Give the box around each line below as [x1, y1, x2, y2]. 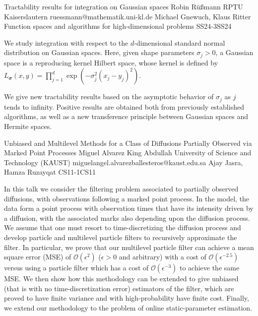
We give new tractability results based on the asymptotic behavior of [4, 91, 214, 102]
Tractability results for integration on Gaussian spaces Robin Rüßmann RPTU [4, 1, 243, 11]
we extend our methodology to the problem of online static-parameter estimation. [4, 302, 253, 313]
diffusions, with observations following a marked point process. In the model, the [4, 193, 250, 203]
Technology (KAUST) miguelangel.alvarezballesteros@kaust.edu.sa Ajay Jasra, [4, 157, 243, 167]
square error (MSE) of [4, 252, 71, 262]
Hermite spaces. [4, 121, 52, 131]
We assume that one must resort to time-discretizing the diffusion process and [4, 222, 241, 233]
